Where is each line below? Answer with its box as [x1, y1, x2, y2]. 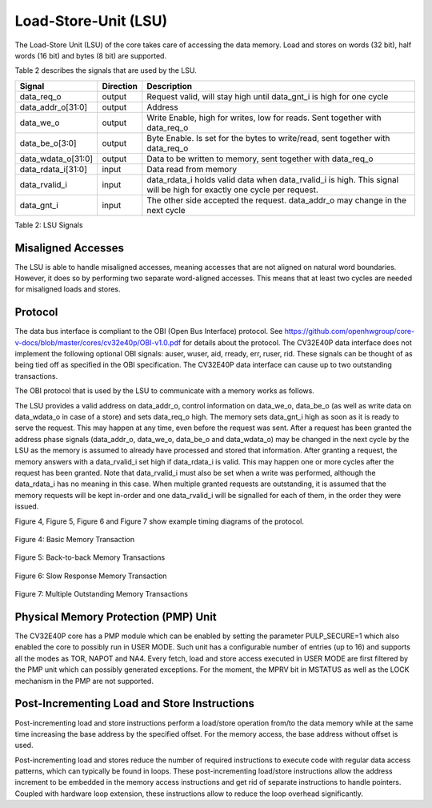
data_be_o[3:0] [19, 137, 77, 148]
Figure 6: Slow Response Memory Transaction [14, 571, 167, 581]
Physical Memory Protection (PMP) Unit [14, 609, 218, 624]
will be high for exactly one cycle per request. [146, 184, 319, 195]
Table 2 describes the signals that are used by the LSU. [14, 66, 198, 75]
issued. [14, 501, 39, 512]
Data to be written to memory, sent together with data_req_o [146, 153, 374, 164]
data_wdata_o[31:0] [19, 153, 94, 164]
